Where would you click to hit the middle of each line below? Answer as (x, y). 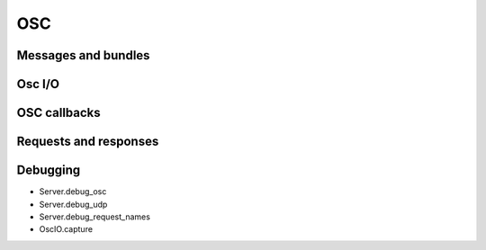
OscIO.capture (66, 229)
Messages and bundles (83, 55)
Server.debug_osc (73, 192)
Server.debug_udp (73, 204)
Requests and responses (88, 142)
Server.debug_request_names (94, 217)
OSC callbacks (58, 113)
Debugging (49, 170)
